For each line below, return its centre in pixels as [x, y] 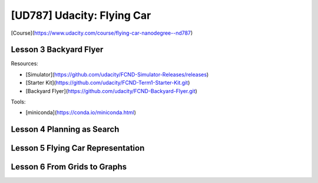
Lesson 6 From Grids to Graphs [69, 167]
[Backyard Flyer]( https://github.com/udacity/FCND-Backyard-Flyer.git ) [111, 91]
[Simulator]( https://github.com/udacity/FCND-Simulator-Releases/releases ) [117, 74]
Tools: [18, 102]
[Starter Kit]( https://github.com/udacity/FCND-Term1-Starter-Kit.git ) [108, 83]
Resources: [24, 64]
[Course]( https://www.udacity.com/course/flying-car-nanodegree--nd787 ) [102, 33]
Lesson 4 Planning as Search [65, 129]
